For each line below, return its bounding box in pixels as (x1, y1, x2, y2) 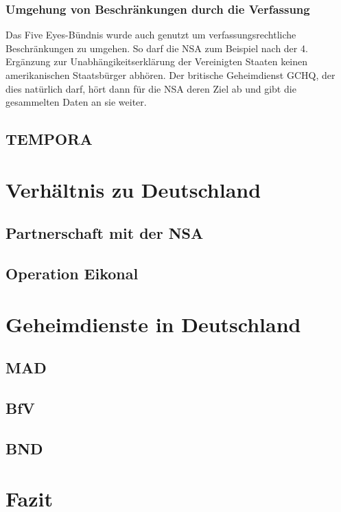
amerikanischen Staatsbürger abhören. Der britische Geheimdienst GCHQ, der (5, 68, 336, 82)
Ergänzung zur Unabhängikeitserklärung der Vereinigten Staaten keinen (5, 54, 308, 69)
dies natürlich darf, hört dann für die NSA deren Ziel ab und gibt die (5, 81, 296, 95)
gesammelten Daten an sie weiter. (5, 95, 147, 109)
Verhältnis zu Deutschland (5, 175, 261, 203)
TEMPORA (5, 128, 93, 150)
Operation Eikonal (5, 263, 139, 284)
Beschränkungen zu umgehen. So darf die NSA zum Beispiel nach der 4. (5, 40, 308, 55)
